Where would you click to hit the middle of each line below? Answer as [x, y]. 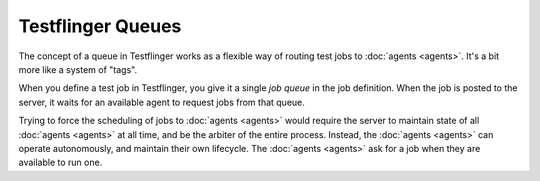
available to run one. [60, 162]
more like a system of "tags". [78, 69]
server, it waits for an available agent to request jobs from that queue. [161, 102]
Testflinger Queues [100, 26]
